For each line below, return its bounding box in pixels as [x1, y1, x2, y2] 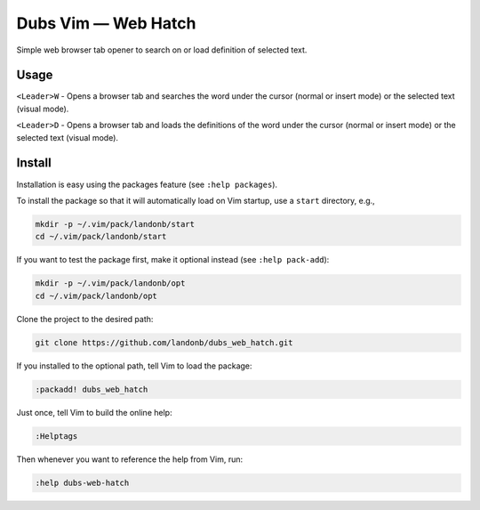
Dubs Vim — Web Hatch [16, 13, 196, 33]
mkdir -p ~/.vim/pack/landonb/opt [35, 279, 186, 288]
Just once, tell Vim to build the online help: [16, 407, 172, 417]
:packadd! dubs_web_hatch [35, 384, 148, 394]
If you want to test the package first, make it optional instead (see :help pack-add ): [16, 255, 330, 265]
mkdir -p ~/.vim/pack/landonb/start [35, 219, 196, 229]
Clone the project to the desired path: [16, 313, 154, 324]
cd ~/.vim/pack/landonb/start [35, 231, 167, 242]
